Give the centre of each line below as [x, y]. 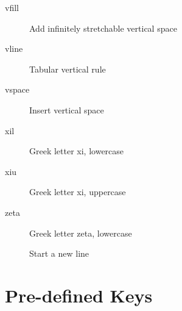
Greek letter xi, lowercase [77, 151]
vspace [17, 89]
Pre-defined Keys [79, 295]
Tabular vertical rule [68, 69]
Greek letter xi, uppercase [78, 192]
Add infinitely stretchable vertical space [103, 28]
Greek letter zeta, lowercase [81, 233]
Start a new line [59, 253]
